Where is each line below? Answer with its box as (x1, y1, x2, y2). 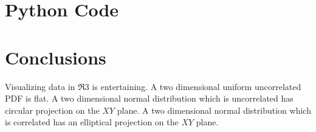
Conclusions (5, 44, 106, 69)
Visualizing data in (5, 80, 75, 92)
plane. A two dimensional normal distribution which (117, 103, 311, 116)
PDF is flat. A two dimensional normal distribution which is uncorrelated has (5, 92, 294, 105)
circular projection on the (5, 103, 100, 116)
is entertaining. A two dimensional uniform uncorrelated (92, 80, 301, 92)
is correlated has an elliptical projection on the (5, 116, 179, 128)
